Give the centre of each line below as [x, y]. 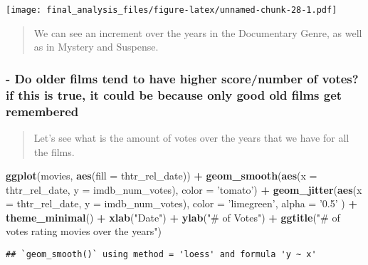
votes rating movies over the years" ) [84, 231]
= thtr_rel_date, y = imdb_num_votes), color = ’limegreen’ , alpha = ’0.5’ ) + [182, 203]
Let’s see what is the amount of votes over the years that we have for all [191, 137]
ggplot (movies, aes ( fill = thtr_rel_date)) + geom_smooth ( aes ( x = [162, 176]
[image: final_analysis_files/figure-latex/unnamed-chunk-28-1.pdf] [172, 10]
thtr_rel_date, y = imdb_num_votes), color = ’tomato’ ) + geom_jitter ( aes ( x [184, 189]
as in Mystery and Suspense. [96, 47]
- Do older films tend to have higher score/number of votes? [182, 78]
